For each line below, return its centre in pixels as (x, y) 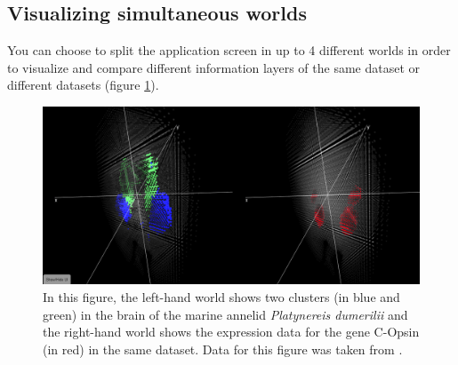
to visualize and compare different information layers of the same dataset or (214, 67)
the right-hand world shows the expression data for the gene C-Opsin (231, 332)
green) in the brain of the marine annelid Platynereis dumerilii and (225, 314)
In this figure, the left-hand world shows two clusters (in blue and (221, 296)
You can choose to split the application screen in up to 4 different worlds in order (229, 50)
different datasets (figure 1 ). (83, 85)
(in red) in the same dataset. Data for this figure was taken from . (223, 349)
